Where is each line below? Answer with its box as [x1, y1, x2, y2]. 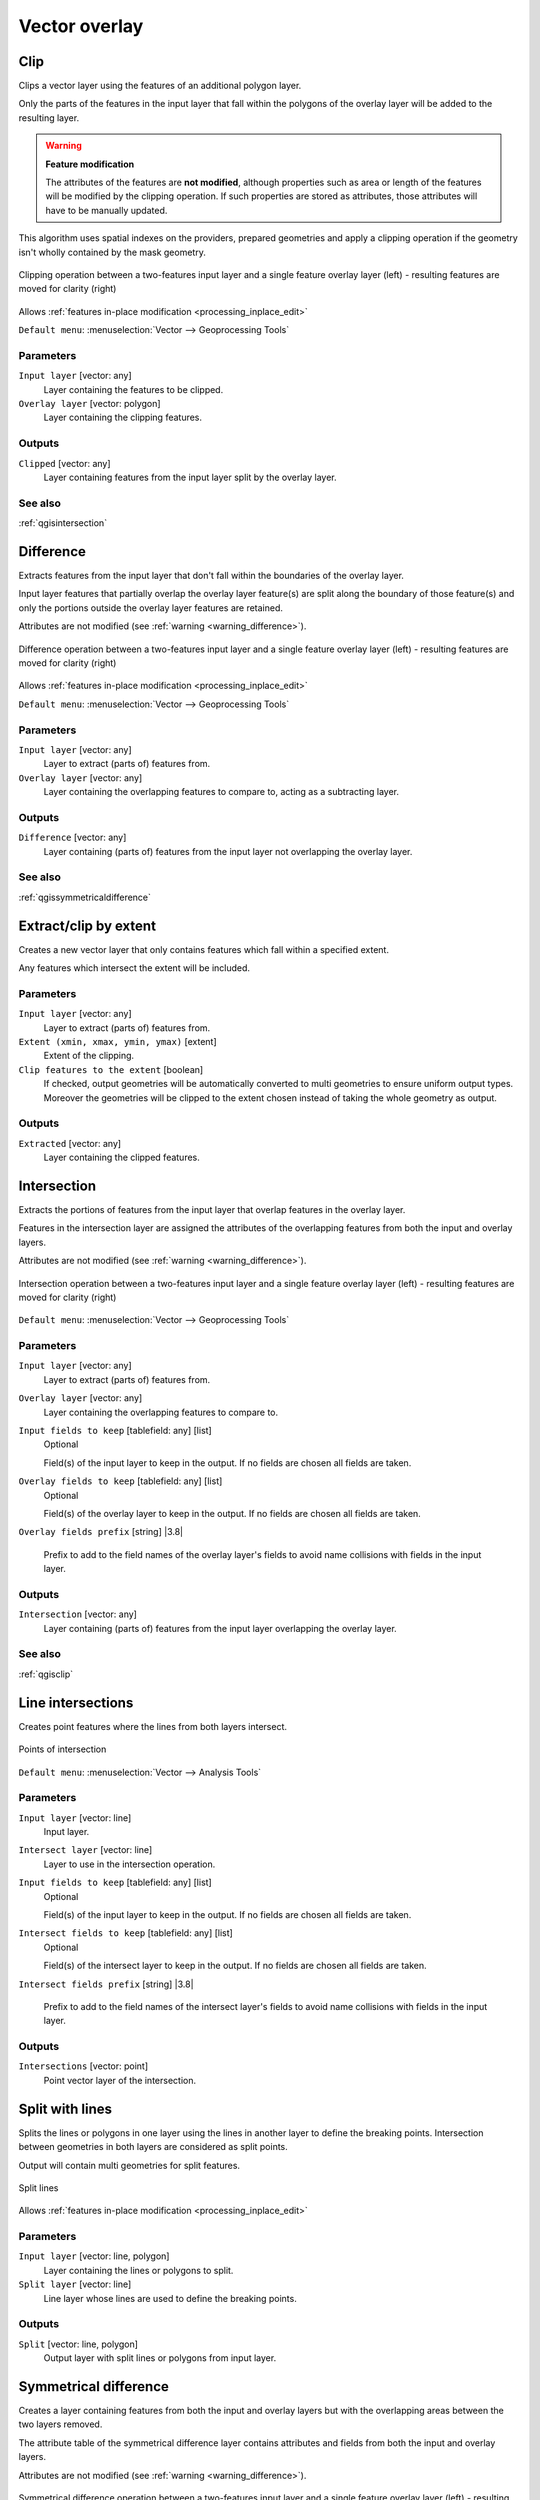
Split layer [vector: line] [18, 2278, 132, 2290]
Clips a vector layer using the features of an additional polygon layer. [18, 80, 302, 92]
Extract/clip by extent [18, 917, 157, 934]
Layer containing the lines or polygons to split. [43, 2264, 234, 2276]
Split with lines [18, 2100, 113, 2117]
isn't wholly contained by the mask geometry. [18, 246, 207, 258]
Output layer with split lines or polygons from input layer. [43, 2352, 277, 2364]
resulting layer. [18, 111, 80, 124]
